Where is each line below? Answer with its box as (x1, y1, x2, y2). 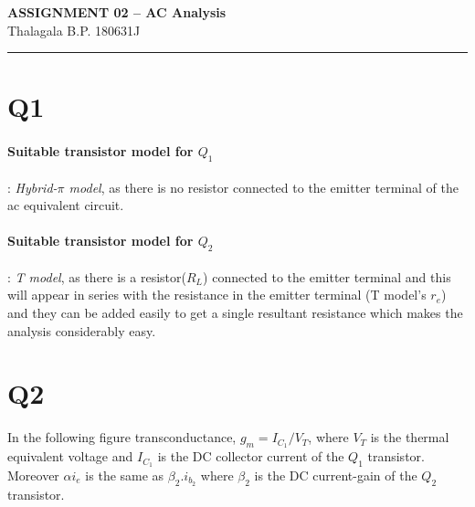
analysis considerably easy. (7, 321, 156, 340)
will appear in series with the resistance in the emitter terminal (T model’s (7, 285, 427, 304)
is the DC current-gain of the (254, 465, 417, 484)
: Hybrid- (7, 177, 58, 196)
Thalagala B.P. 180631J (7, 20, 141, 39)
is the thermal (370, 428, 449, 447)
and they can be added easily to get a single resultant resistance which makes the (7, 302, 463, 322)
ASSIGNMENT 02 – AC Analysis (7, 3, 227, 21)
